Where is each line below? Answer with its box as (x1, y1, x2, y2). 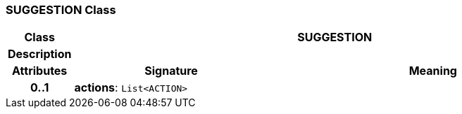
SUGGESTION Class (6, 3, 116, 17)
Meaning (408, 64, 457, 78)
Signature (144, 64, 198, 78)
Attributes (12, 64, 68, 78)
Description (8, 47, 72, 62)
